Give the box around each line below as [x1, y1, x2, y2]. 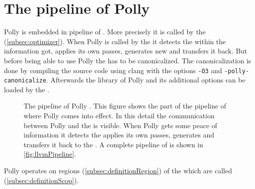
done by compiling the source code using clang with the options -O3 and [4, 65, 222, 75]
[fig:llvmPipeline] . [24, 149, 76, 159]
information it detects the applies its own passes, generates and [24, 130, 215, 140]
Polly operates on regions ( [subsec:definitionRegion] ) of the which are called [4, 165, 232, 175]
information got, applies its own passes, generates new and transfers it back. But [4, 46, 248, 56]
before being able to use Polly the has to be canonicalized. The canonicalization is [4, 55, 252, 65]
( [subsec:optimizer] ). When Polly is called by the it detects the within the [4, 36, 226, 46]
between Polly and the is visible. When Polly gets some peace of [24, 120, 218, 130]
